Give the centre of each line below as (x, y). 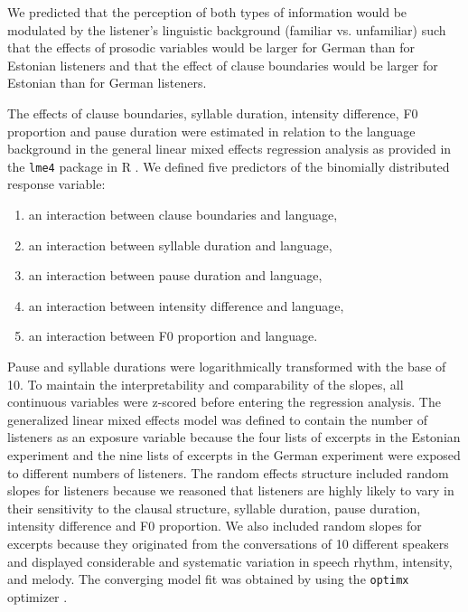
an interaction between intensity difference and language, (186, 305)
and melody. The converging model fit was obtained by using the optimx (208, 579)
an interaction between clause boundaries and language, (183, 214)
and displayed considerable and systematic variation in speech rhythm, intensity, (230, 561)
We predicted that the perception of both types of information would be (207, 12)
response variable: (56, 184)
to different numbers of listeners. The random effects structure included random (228, 472)
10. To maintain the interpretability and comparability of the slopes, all (206, 384)
